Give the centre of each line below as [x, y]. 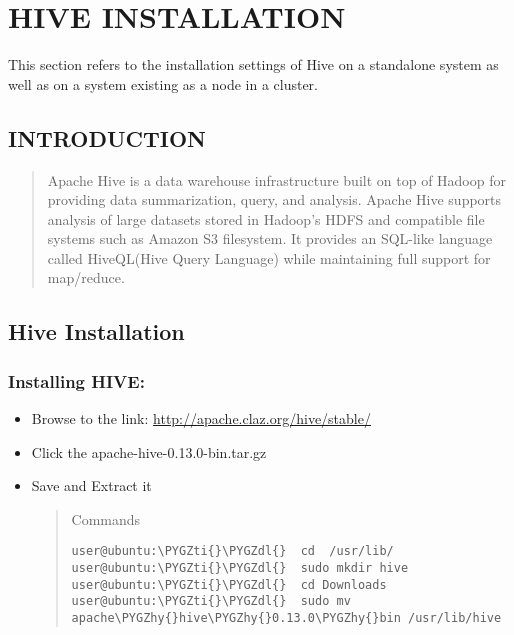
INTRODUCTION [107, 137]
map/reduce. [86, 277]
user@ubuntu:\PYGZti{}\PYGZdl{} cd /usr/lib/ [232, 551]
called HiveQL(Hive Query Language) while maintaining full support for [269, 257]
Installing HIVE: [76, 380]
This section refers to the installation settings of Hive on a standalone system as [253, 64]
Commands [106, 518]
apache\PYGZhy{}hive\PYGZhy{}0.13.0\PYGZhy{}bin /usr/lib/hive [286, 618]
